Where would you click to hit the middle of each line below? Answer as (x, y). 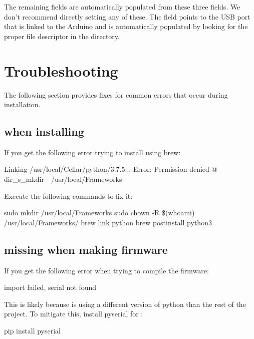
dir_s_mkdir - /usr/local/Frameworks (63, 179)
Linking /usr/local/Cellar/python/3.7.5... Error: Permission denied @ (111, 169)
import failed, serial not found (50, 287)
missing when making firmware (86, 249)
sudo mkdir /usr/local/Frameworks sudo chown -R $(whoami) (99, 213)
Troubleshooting (61, 70)
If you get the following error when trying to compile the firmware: (106, 270)
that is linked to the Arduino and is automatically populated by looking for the (126, 26)
